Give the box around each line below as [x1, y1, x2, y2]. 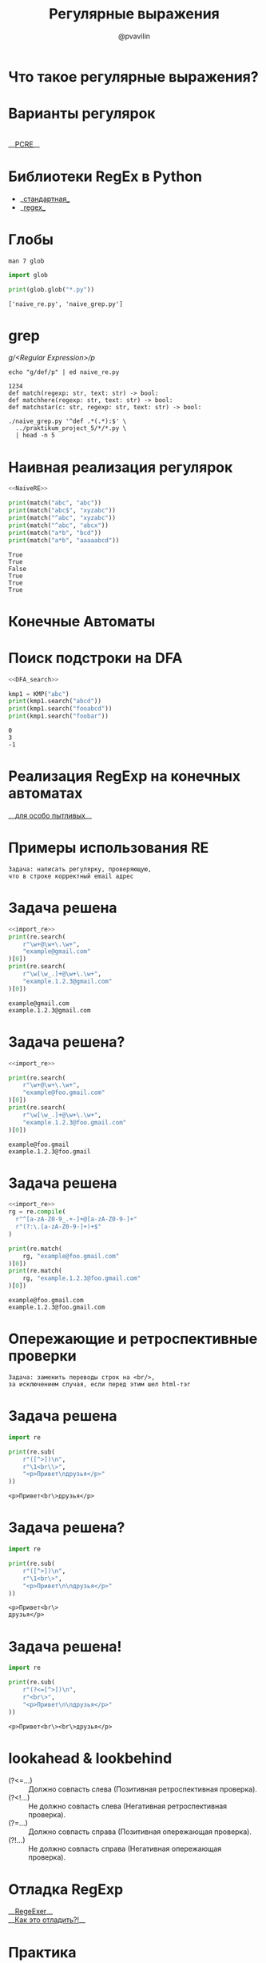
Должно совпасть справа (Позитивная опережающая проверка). [28, 1827, 252, 1836]
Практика [8, 1943, 77, 1961]
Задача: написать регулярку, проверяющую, [8, 865, 152, 873]
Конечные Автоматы [8, 612, 156, 630]
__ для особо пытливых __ [8, 811, 93, 820]
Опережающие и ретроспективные [8, 1330, 258, 1348]
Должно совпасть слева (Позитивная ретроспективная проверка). [28, 1784, 258, 1794]
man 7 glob [8, 257, 45, 265]
